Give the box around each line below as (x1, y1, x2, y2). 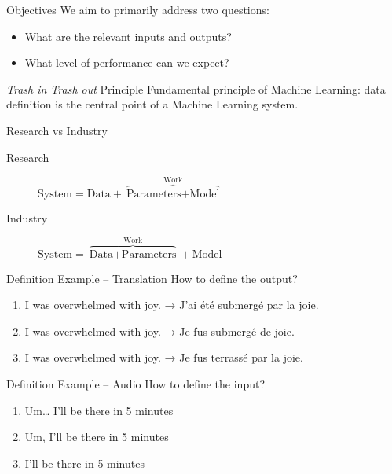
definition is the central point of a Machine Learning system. (6, 96, 299, 112)
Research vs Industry (6, 122, 108, 138)
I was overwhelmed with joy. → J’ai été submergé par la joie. (24, 296, 319, 313)
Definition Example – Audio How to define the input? (6, 376, 266, 391)
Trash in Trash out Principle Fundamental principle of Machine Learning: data (6, 80, 386, 97)
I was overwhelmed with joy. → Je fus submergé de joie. (24, 322, 295, 339)
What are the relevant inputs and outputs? (24, 28, 232, 44)
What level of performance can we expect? (24, 54, 229, 71)
